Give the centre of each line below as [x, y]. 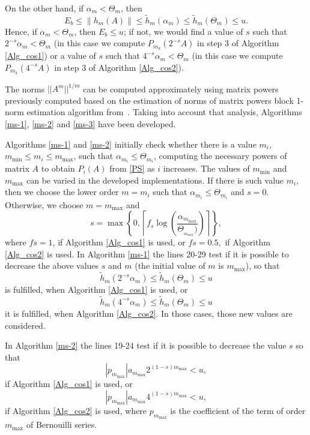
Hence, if [21, 31]
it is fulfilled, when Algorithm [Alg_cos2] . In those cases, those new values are [149, 313]
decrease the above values [52, 265]
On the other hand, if [44, 8]
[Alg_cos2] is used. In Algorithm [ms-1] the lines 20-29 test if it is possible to [147, 253]
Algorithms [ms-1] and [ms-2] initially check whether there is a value [131, 144]
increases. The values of [206, 168]
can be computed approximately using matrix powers [181, 88]
